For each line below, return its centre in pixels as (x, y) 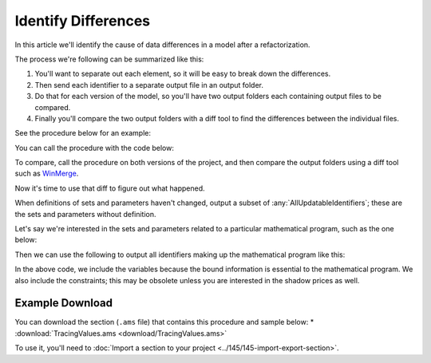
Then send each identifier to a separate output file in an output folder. (149, 85)
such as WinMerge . (47, 174)
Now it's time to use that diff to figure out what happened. (110, 188)
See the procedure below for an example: (83, 133)
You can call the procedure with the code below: (95, 148)
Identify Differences (83, 21)
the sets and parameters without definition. (85, 214)
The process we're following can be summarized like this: (109, 59)
